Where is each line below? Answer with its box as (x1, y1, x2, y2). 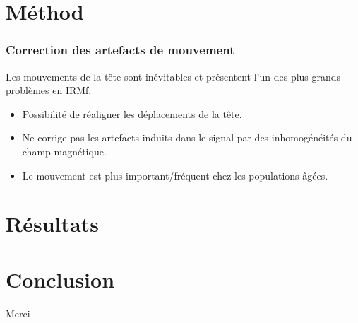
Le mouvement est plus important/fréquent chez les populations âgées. (22, 168, 328, 182)
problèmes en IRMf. (6, 83, 92, 98)
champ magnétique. (22, 143, 107, 158)
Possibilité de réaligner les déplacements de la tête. (22, 106, 242, 121)
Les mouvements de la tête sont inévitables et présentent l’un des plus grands (6, 69, 341, 83)
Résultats (6, 209, 99, 238)
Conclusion (6, 264, 115, 293)
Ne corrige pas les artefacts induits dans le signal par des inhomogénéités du (22, 130, 352, 145)
